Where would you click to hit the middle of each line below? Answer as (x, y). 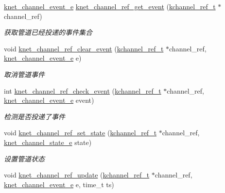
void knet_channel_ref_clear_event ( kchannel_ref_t (84, 48)
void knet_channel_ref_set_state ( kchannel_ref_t (80, 133)
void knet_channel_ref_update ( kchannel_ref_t (77, 175)
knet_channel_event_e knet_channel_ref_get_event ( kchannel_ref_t (110, 6)
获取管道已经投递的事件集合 (48, 32)
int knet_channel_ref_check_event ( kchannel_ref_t (83, 90)
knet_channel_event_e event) (49, 100)
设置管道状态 (24, 158)
